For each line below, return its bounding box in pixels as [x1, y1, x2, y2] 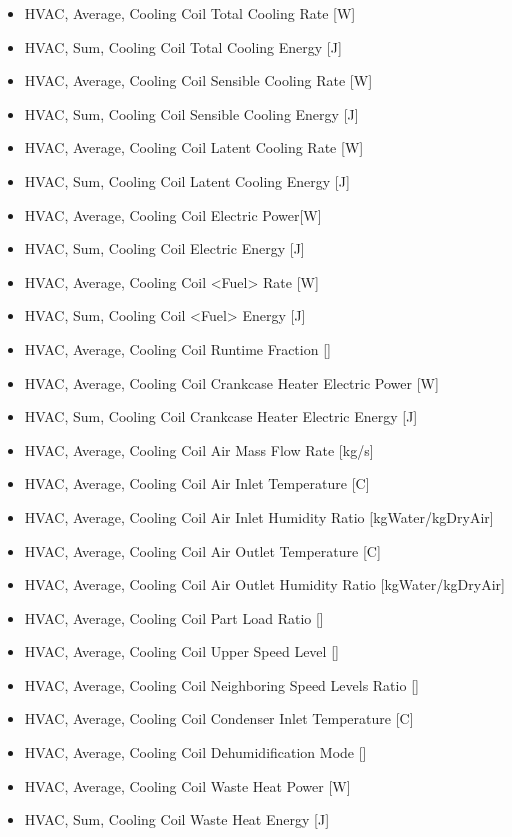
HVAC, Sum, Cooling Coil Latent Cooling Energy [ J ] [24, 170, 350, 191]
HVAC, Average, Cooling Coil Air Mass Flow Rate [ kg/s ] [24, 439, 374, 460]
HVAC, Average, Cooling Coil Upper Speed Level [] [24, 641, 339, 662]
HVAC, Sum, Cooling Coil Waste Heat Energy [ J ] [24, 809, 330, 830]
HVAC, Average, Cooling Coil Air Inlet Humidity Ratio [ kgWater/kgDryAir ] [24, 506, 494, 527]
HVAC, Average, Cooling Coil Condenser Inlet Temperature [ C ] [24, 708, 414, 729]
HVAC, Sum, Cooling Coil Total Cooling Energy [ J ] [24, 36, 342, 57]
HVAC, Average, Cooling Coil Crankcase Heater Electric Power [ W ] [24, 372, 439, 393]
